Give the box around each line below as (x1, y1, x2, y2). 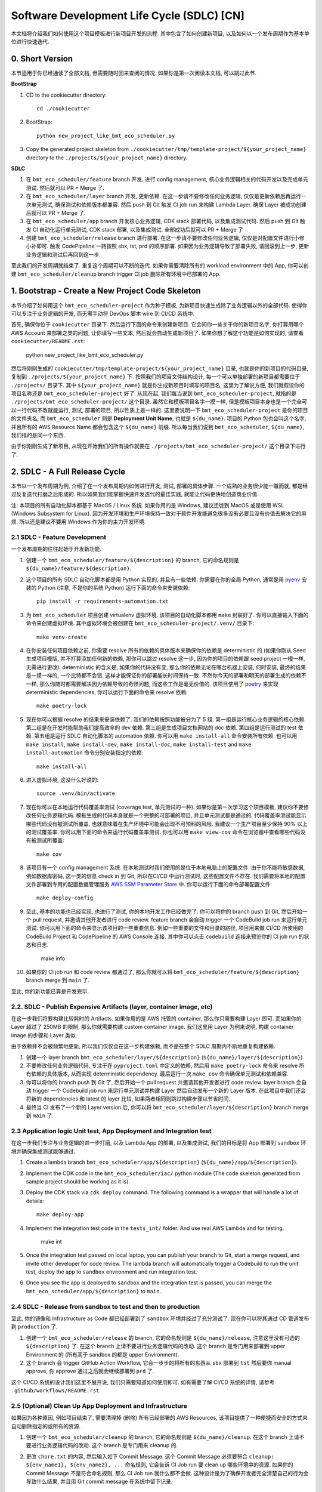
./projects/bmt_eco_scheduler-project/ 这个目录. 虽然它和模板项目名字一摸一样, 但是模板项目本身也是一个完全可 (11, 398, 307, 405)
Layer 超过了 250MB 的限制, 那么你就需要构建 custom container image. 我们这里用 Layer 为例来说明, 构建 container (11, 1024, 294, 1031)
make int (41, 1238, 62, 1245)
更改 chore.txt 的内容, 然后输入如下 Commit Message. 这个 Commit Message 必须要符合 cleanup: (26, 1453, 274, 1460)
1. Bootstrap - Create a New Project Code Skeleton (11, 286, 201, 296)
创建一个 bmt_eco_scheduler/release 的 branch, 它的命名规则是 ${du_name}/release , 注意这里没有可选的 (26, 1334, 301, 1341)
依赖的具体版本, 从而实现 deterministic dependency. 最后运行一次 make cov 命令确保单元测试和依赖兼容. (30, 1070, 289, 1077)
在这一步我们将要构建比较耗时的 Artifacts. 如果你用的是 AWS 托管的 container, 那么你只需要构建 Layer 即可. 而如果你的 (11, 1015, 302, 1022)
